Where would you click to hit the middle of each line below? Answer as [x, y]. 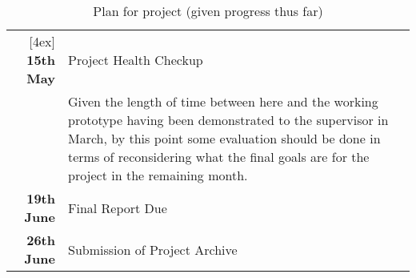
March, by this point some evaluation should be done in [224, 138]
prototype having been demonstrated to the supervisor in [228, 120]
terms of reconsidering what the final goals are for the [218, 157]
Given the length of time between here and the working [223, 101]
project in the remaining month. [158, 175]
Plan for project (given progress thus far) [208, 11]
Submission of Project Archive [152, 249]
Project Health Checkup [135, 60]
